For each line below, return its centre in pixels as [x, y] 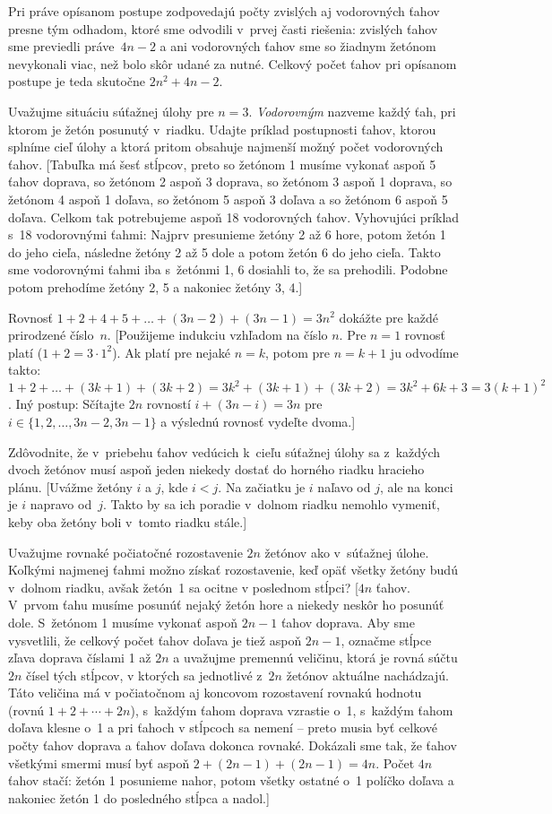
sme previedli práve [61, 46]
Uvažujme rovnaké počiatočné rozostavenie [125, 552]
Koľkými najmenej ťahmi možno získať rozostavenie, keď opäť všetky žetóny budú [233, 570]
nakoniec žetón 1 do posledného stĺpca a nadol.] [139, 797]
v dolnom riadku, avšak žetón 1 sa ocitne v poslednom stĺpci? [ [183, 587]
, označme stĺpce [386, 640]
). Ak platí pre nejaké [172, 352]
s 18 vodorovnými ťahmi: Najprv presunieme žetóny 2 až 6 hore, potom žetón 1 [227, 234]
